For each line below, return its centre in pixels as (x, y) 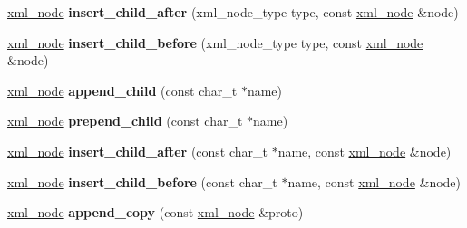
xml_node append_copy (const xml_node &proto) (156, 212)
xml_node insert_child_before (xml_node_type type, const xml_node (215, 42)
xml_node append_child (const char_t (122, 90)
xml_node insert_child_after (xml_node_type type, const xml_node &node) (233, 12)
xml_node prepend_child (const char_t (125, 121)
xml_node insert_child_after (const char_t (137, 151)
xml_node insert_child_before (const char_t (142, 181)
